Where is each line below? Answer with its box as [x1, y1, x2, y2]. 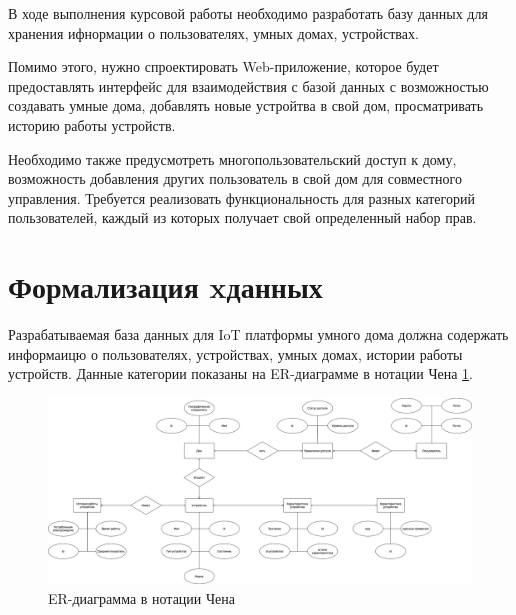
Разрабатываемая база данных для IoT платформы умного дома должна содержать [8, 324, 509, 345]
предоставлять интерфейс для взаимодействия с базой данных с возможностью [8, 75, 489, 96]
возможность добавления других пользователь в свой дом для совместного [8, 168, 462, 189]
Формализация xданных [8, 266, 323, 307]
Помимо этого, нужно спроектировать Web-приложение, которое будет [8, 56, 439, 77]
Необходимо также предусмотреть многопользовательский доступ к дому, [8, 148, 457, 169]
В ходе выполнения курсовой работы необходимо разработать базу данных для [8, 3, 488, 23]
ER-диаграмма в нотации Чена [48, 587, 236, 608]
